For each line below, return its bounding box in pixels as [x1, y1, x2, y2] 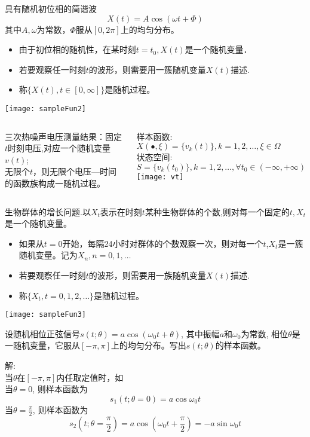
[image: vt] [136, 172, 184, 181]
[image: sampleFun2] [5, 104, 87, 113]
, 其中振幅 [181, 327, 220, 340]
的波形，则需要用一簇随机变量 [88, 63, 206, 75]
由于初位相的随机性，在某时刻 [19, 43, 136, 56]
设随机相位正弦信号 [5, 327, 80, 340]
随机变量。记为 [19, 249, 78, 261]
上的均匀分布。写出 [111, 339, 186, 352]
